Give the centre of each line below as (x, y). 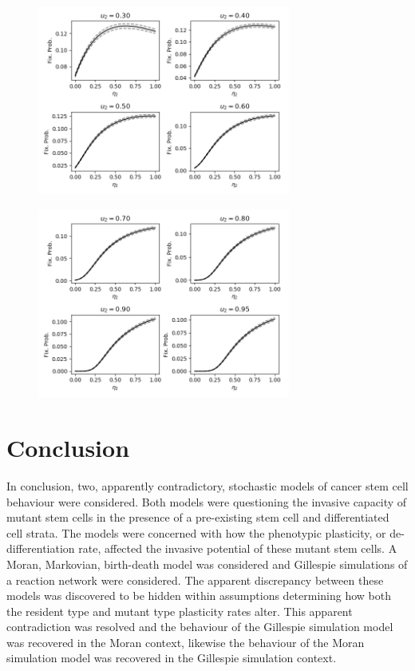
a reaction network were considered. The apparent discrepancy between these (195, 580)
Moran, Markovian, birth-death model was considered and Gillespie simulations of (207, 564)
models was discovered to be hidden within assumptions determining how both (199, 596)
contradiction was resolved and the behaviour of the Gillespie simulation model (200, 627)
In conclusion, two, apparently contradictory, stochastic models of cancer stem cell (207, 485)
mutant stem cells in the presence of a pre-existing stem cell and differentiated (198, 517)
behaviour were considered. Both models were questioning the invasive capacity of (207, 501)
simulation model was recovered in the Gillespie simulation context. (172, 658)
